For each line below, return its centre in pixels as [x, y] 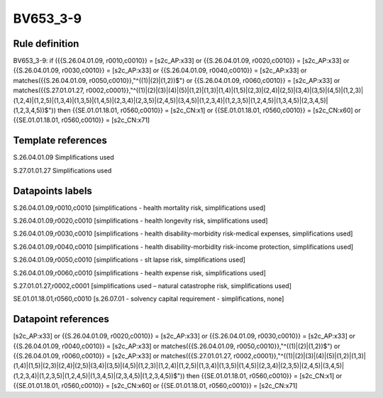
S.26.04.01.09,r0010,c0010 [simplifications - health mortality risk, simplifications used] [139, 208]
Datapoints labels [52, 190]
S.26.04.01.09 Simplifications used [64, 157]
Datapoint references [61, 319]
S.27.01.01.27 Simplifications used [62, 170]
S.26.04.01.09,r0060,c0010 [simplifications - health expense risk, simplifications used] [139, 272]
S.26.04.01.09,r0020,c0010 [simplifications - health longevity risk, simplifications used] [140, 221]
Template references [60, 141]
